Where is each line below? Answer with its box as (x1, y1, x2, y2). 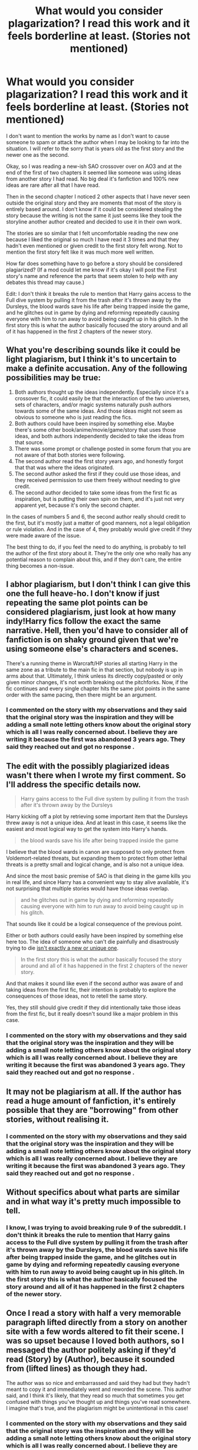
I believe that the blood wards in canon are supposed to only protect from (6, 849, 184, 856)
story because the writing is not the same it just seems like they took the (6, 212, 181, 219)
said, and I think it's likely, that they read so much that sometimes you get (6, 1391, 184, 1399)
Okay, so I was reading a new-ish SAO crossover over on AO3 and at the (6, 163, 182, 170)
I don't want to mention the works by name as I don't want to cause (6, 132, 170, 140)
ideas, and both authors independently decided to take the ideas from (14, 432, 184, 439)
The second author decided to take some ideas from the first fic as (14, 489, 177, 496)
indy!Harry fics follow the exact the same (6, 616, 161, 626)
